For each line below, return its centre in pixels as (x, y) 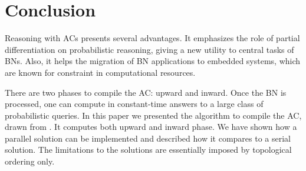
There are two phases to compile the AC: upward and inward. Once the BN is (146, 92)
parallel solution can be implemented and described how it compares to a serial (148, 138)
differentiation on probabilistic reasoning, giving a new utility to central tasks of (149, 49)
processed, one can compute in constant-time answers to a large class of (134, 104)
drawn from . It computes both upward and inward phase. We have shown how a (151, 127)
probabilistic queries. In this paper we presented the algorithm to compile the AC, (153, 115)
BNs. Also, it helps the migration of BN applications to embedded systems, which (153, 61)
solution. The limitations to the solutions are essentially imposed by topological (148, 150)
